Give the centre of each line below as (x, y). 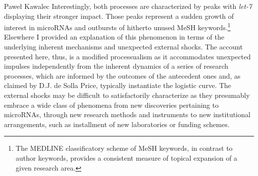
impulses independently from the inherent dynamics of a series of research (116, 66)
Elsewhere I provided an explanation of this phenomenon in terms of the (114, 37)
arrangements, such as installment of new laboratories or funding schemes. (117, 124)
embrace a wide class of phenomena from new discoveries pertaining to (111, 105)
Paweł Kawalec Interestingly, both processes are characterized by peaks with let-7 (128, 6)
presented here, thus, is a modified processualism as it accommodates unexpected (128, 56)
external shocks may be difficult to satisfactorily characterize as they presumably (127, 95)
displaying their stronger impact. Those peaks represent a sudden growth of (119, 16)
